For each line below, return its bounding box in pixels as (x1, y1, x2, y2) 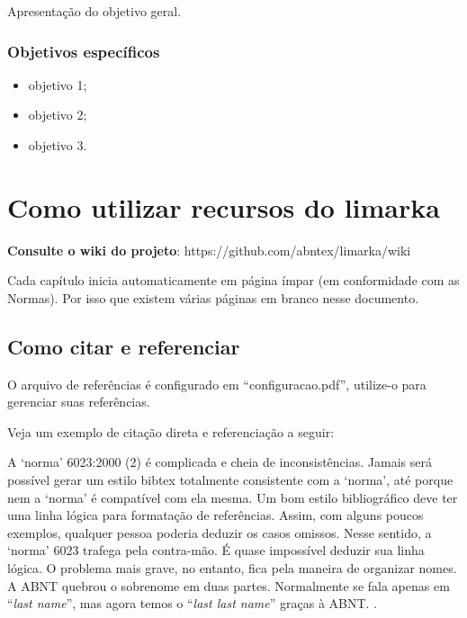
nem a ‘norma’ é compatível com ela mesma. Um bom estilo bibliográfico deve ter (7, 488, 458, 506)
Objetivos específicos (7, 40, 160, 62)
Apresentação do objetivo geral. (7, 2, 182, 20)
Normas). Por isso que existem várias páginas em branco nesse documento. (7, 288, 419, 307)
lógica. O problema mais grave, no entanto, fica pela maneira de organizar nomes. (7, 559, 457, 578)
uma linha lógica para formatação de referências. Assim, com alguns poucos (7, 506, 424, 524)
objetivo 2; (28, 105, 87, 124)
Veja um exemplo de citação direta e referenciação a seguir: (7, 422, 335, 441)
